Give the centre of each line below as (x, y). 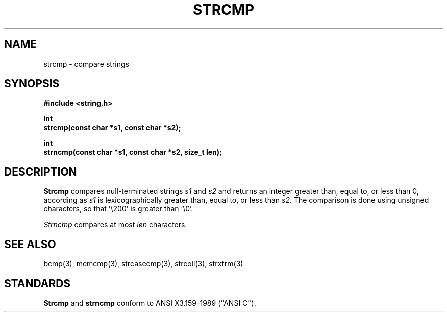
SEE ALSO (30, 244)
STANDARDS (38, 283)
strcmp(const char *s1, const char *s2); (112, 128)
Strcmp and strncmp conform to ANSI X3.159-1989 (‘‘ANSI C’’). (150, 303)
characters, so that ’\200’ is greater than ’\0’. (118, 209)
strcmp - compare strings (86, 64)
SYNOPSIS (32, 84)
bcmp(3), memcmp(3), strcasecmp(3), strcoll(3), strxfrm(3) (143, 264)
